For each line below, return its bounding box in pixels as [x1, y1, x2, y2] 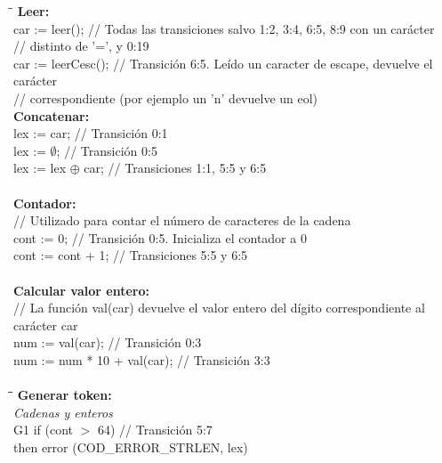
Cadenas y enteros [13, 402, 113, 421]
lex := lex [13, 158, 67, 177]
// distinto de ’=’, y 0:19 [13, 37, 149, 55]
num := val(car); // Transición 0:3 [13, 333, 202, 352]
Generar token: [17, 386, 112, 404]
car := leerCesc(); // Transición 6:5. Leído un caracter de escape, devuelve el [13, 53, 433, 72]
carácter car [13, 315, 78, 334]
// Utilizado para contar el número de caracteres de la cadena [13, 211, 351, 230]
